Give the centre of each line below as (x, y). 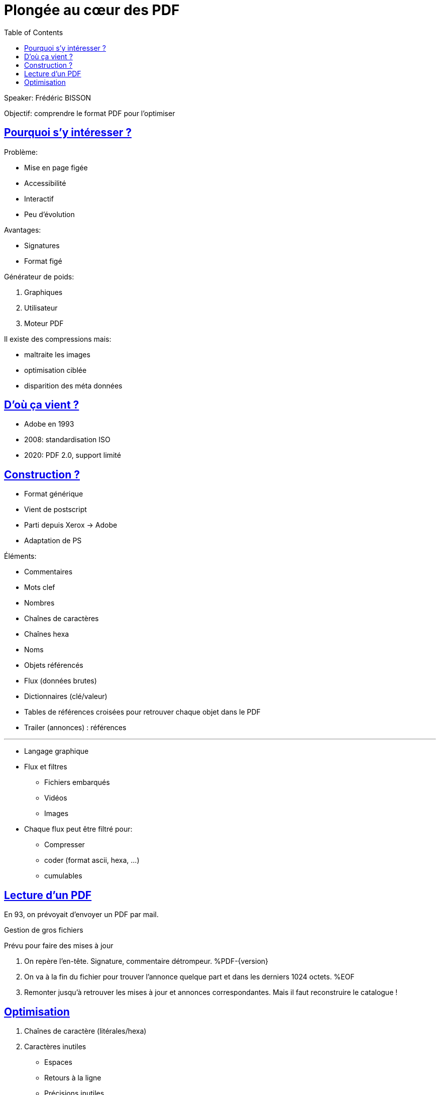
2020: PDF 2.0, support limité (73, 455)
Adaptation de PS (53, 541)
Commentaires (48, 572)
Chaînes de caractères (62, 619)
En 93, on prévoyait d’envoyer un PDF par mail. (81, 915)
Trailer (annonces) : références (75, 728)
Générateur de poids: (39, 276)
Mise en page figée (56, 167)
